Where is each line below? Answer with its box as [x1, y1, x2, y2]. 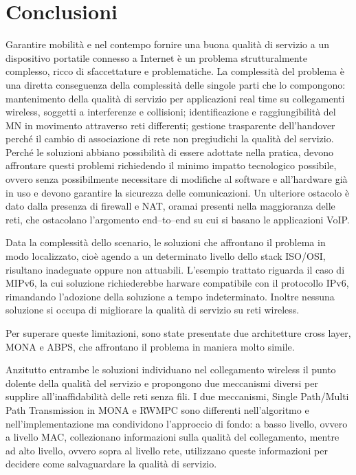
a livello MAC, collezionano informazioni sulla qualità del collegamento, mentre [5, 430, 340, 444]
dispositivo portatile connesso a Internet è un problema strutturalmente [5, 50, 307, 65]
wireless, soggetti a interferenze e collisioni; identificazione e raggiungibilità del [5, 104, 336, 119]
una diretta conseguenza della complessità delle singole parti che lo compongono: [5, 77, 346, 91]
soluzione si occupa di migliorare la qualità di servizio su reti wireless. [5, 302, 300, 317]
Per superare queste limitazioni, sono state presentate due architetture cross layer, [5, 326, 351, 340]
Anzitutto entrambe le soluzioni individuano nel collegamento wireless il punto [5, 362, 336, 377]
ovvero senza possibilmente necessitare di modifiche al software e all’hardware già [5, 172, 348, 186]
